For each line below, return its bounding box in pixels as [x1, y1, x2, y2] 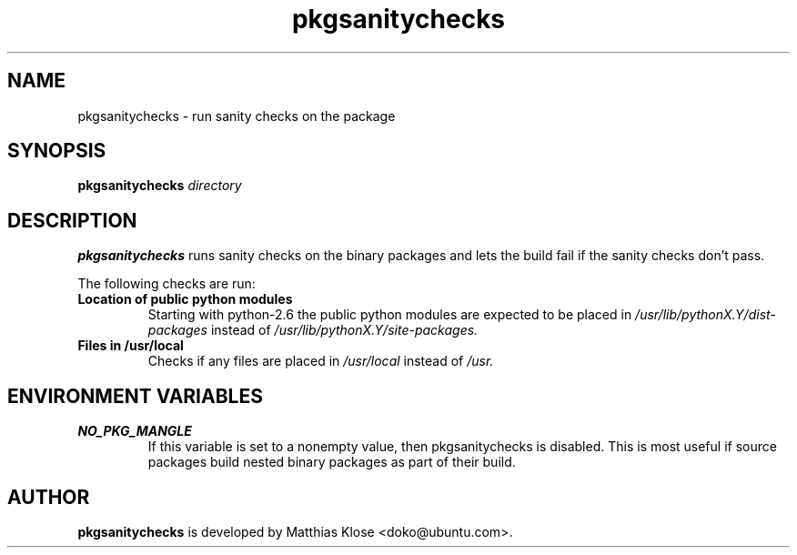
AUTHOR [7, 485, 90, 509]
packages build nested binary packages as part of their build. [147, 454, 516, 470]
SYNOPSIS [7, 139, 106, 163]
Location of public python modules [77, 291, 293, 308]
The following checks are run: [77, 276, 256, 292]
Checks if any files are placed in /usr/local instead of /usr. [147, 353, 494, 369]
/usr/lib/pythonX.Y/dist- [635, 307, 776, 323]
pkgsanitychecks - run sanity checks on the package [77, 107, 396, 124]
